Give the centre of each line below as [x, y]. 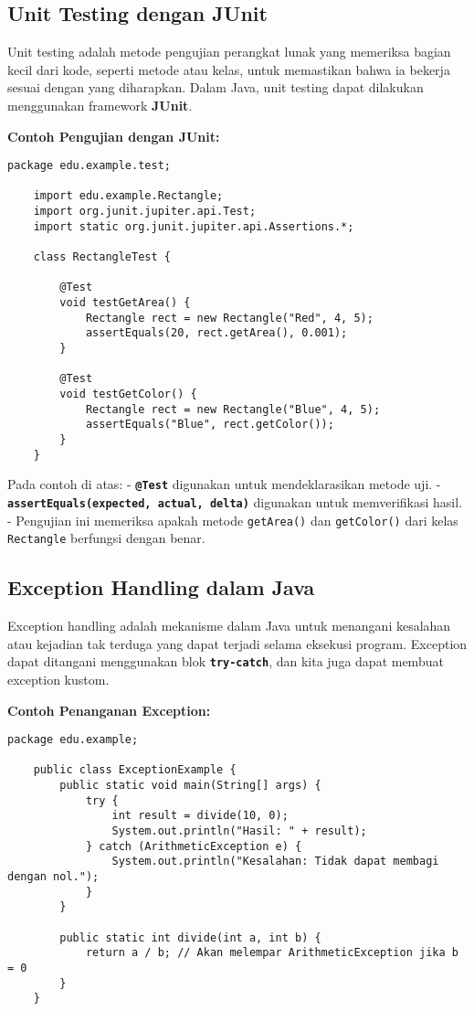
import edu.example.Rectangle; [128, 196]
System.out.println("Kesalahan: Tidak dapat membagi [275, 862]
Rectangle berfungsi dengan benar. [106, 538]
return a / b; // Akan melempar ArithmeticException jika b [272, 953]
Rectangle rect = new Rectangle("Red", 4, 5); [229, 318]
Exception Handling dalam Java [161, 587]
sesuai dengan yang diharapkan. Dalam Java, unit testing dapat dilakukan [216, 87]
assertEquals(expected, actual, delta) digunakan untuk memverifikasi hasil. [235, 501]
